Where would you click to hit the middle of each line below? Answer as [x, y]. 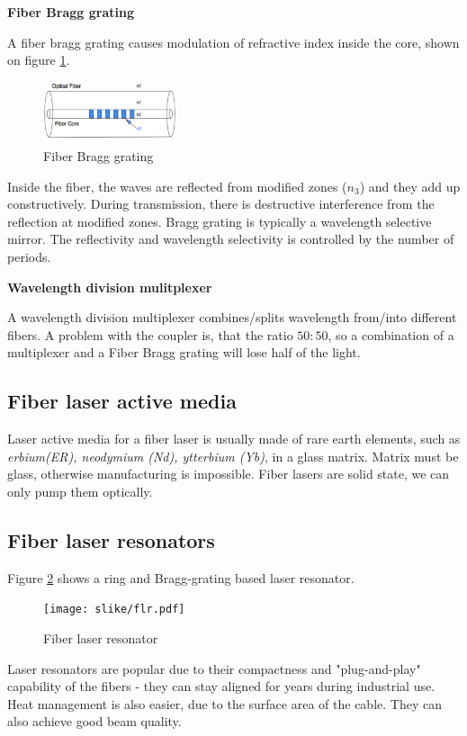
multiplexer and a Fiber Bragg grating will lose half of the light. [184, 352]
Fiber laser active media [122, 401]
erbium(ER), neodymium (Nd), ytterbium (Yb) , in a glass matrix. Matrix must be [233, 456]
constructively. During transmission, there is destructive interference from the [221, 204]
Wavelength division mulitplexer [110, 287]
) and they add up [410, 186]
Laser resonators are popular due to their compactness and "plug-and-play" [214, 668]
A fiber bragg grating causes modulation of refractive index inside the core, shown [233, 42]
